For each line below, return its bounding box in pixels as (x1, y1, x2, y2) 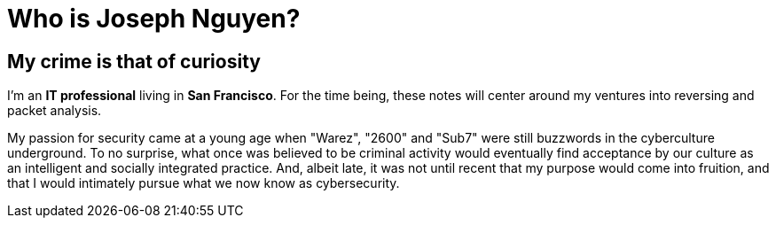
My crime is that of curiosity (7, 50, 261, 73)
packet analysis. (7, 103, 102, 119)
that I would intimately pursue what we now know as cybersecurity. (7, 175, 400, 191)
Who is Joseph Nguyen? (7, 4, 301, 34)
